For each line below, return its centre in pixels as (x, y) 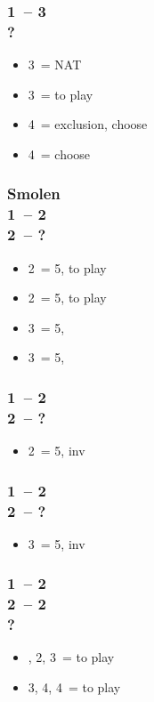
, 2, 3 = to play (71, 657)
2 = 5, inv (57, 451)
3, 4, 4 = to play (74, 687)
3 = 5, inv (57, 543)
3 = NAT (55, 65)
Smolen (34, 194)
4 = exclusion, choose (88, 124)
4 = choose (59, 153)
